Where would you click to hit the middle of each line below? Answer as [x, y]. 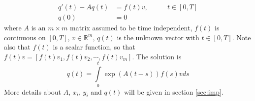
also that [17, 47]
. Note [241, 37]
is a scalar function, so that [94, 47]
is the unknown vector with [158, 37]
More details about [33, 91]
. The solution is [157, 56]
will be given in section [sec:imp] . [174, 91]
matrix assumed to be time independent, [131, 28]
